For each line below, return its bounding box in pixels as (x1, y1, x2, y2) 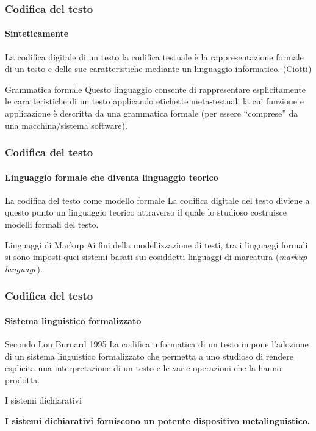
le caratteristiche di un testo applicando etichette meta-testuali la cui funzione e (5, 95, 304, 107)
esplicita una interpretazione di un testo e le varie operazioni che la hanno (5, 361, 281, 374)
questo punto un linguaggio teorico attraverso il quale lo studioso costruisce (5, 206, 287, 219)
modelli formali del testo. (5, 218, 99, 231)
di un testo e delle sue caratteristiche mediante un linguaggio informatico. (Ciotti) (5, 62, 312, 75)
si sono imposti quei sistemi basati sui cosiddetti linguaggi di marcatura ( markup (5, 250, 307, 263)
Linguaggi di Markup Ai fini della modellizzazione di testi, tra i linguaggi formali (5, 238, 308, 251)
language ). (5, 262, 43, 275)
